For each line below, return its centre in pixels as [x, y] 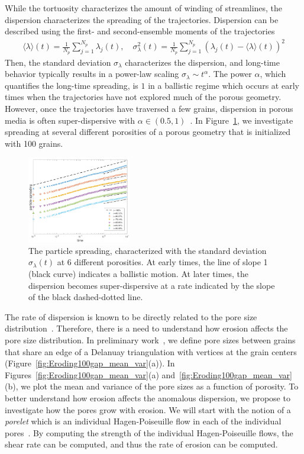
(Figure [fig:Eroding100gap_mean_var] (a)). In [90, 363]
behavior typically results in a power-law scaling [92, 74]
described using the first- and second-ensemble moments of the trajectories [140, 31]
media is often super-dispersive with [70, 120]
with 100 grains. [34, 143]
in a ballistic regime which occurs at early [224, 85]
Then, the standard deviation [58, 62]
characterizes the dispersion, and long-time [202, 62]
